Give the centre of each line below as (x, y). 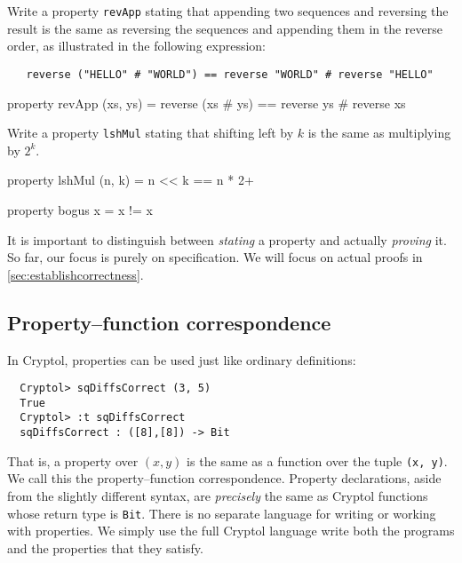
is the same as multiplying (379, 133)
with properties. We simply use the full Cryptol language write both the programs (231, 531)
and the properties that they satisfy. (105, 547)
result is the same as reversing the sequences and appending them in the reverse (225, 28)
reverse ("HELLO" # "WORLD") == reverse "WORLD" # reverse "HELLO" (230, 74)
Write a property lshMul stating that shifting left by (151, 133)
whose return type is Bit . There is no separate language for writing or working (222, 513)
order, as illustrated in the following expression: (136, 46)
